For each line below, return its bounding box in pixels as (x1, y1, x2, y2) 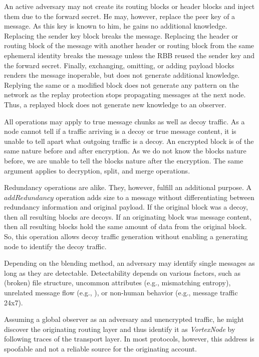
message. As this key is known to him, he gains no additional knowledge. (4, 21, 227, 31)
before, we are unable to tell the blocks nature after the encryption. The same (4, 155, 243, 165)
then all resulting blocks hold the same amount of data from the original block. (4, 221, 247, 232)
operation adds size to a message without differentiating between (56, 192, 254, 202)
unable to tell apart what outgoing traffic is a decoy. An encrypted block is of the (4, 135, 254, 146)
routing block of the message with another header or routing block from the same (4, 40, 254, 51)
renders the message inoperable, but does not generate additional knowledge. (4, 70, 240, 80)
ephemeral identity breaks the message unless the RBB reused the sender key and (4, 50, 255, 60)
